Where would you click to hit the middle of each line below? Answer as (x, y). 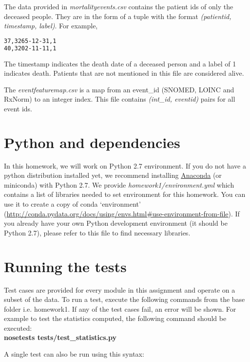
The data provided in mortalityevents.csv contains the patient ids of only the (119, 6)
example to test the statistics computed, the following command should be (115, 318)
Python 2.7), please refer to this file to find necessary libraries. (97, 232)
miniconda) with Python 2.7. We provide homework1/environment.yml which (119, 184)
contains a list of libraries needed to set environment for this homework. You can (125, 194)
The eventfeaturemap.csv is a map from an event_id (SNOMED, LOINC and (119, 89)
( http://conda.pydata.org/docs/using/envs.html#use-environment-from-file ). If (122, 213)
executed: (18, 328)
